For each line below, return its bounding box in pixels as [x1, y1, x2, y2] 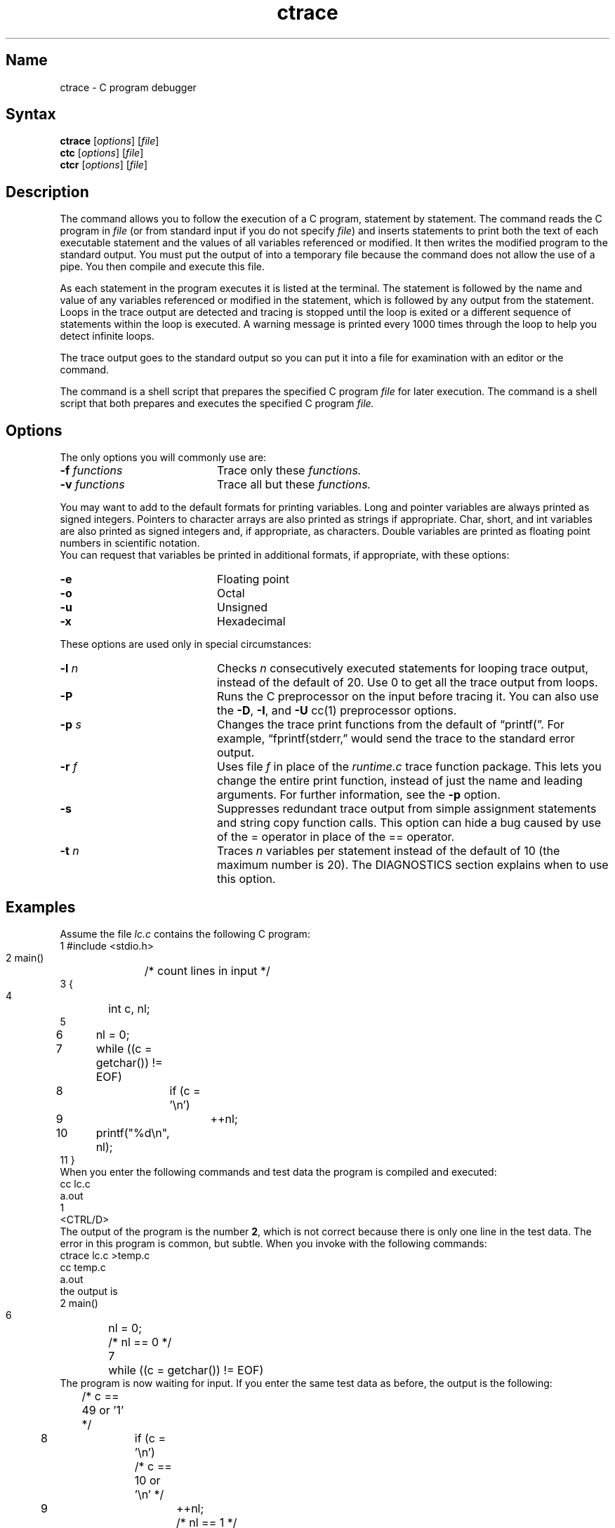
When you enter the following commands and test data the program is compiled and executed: [60, 1165, 497, 1178]
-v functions [60, 477, 125, 492]
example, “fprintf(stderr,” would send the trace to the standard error [216, 731, 575, 746]
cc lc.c [60, 1177, 91, 1190]
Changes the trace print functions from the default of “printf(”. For [216, 717, 564, 732]
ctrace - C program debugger [60, 81, 197, 93]
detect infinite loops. [60, 330, 154, 343]
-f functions [60, 463, 123, 478]
